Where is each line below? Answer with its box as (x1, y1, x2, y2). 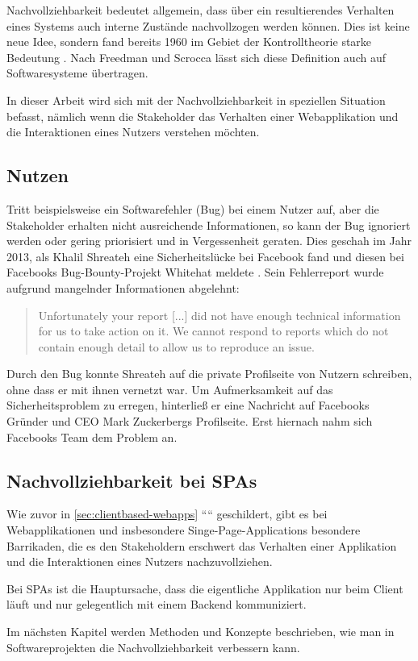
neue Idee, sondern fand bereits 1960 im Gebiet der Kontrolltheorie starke (6, 33, 372, 50)
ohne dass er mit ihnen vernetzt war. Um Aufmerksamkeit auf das (6, 380, 333, 397)
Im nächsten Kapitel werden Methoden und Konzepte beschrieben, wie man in (6, 623, 395, 640)
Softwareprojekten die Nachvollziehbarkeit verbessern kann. (6, 638, 300, 655)
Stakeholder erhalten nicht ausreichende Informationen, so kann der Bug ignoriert (6, 216, 411, 233)
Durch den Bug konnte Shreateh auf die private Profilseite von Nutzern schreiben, (6, 365, 412, 382)
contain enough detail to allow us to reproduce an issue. (38, 338, 315, 355)
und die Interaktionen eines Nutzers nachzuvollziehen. (6, 553, 273, 570)
